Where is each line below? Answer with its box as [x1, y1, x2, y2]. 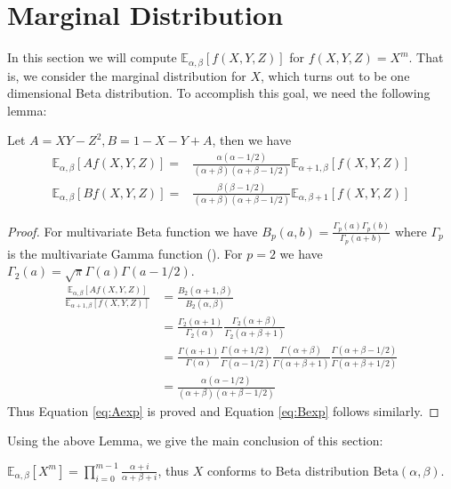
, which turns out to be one [261, 66, 410, 84]
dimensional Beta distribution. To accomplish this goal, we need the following [7, 84, 431, 102]
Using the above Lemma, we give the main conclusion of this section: [7, 431, 383, 450]
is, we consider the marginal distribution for [7, 66, 246, 84]
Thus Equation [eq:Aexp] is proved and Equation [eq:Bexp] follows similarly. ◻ [7, 401, 439, 420]
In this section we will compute [7, 48, 177, 67]
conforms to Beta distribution [207, 461, 369, 479]
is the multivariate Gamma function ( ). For [7, 244, 243, 262]
